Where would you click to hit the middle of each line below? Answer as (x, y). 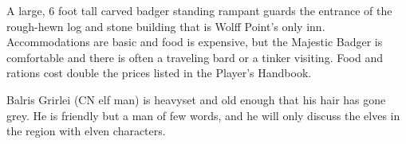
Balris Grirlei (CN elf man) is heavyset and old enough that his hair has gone (196, 99)
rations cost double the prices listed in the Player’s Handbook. (159, 73)
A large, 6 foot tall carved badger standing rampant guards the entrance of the (199, 10)
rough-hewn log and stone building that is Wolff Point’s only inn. (166, 26)
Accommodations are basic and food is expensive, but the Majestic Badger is (195, 42)
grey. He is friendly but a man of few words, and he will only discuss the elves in (203, 115)
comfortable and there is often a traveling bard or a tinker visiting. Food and (195, 57)
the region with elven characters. (86, 131)
